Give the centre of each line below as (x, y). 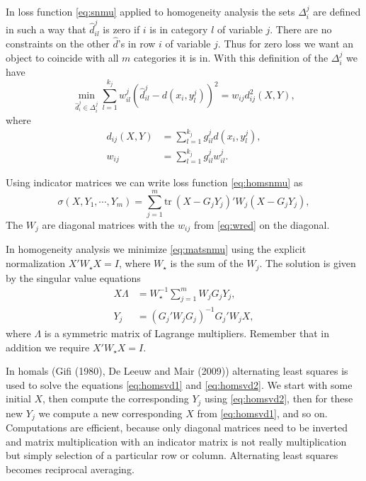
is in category (179, 29)
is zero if (121, 29)
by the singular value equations (73, 277)
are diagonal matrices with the (108, 225)
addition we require (48, 347)
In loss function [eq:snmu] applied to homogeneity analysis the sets (150, 11)
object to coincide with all (62, 57)
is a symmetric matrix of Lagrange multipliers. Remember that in (187, 333)
